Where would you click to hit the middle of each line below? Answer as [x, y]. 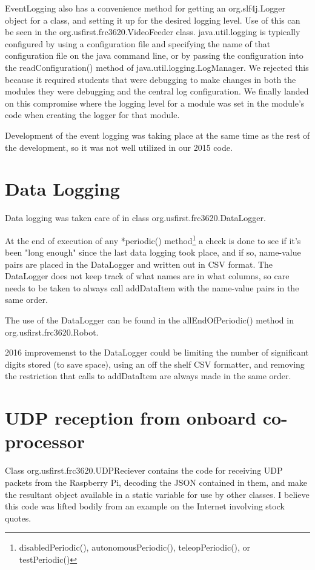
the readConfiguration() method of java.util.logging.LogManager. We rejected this [157, 67]
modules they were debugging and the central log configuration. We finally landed [157, 91]
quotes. [18, 518]
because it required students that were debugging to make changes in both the [151, 79]
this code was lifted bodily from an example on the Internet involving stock [145, 506]
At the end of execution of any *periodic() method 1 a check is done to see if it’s [153, 239]
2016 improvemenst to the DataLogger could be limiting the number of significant [157, 352]
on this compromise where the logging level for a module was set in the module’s [155, 103]
